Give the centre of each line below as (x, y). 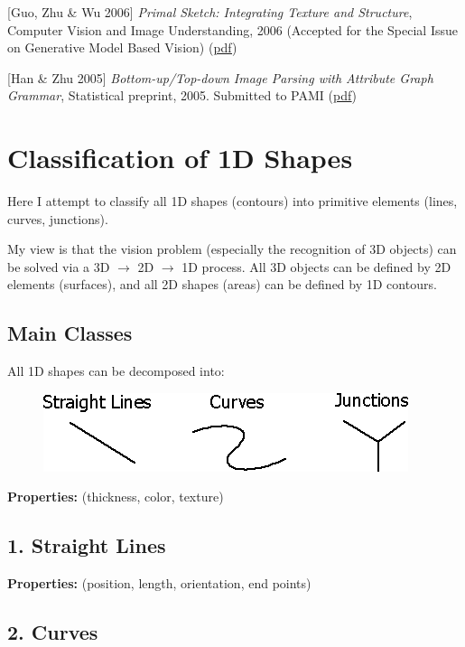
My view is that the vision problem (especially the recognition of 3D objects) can (232, 249)
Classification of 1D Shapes (180, 158)
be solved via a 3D (59, 266)
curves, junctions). (58, 218)
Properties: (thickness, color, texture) (116, 497)
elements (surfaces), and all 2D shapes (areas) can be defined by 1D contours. (222, 284)
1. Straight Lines (87, 545)
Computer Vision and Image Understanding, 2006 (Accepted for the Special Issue (232, 29)
